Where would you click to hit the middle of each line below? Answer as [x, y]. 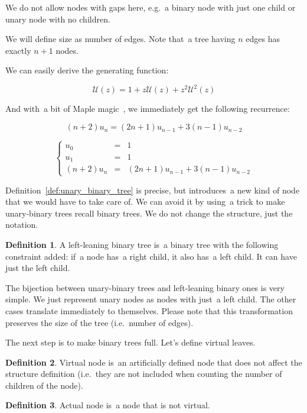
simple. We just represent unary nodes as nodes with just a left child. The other [151, 299]
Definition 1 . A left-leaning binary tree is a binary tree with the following [142, 244]
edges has [263, 39]
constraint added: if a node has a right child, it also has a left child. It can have [151, 256]
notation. [22, 225]
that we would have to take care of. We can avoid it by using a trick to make [145, 201]
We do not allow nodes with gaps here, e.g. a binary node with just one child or [151, 7]
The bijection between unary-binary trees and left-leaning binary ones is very [145, 287]
